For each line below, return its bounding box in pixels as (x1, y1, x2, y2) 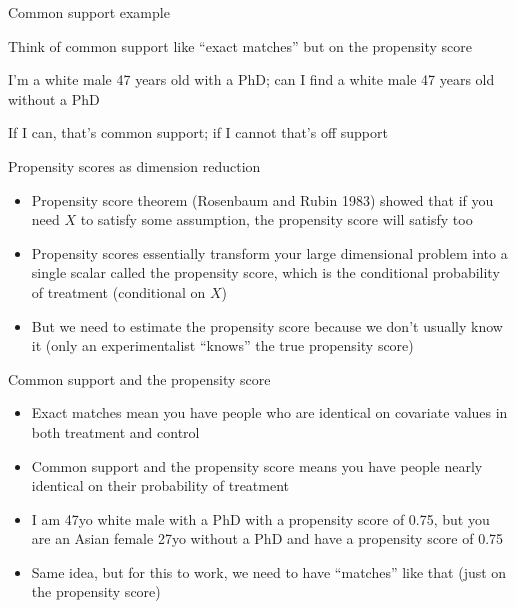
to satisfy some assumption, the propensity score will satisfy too (80, 209, 473, 230)
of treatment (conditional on (31, 281, 206, 302)
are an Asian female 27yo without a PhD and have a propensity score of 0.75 (31, 528, 504, 549)
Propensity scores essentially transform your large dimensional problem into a (31, 242, 508, 263)
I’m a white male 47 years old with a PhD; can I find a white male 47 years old (8, 69, 495, 90)
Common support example (8, 2, 170, 22)
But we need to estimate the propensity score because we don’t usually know (31, 315, 503, 336)
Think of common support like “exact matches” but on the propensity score (8, 35, 472, 56)
